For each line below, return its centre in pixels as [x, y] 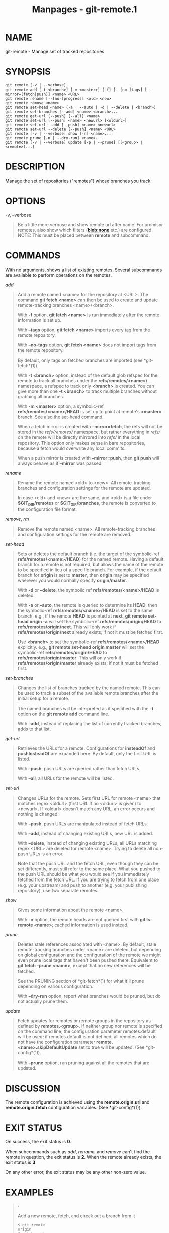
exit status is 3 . [21, 1162]
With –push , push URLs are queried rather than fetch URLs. [79, 769]
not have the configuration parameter [56, 1042]
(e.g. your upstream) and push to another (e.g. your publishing [82, 885]
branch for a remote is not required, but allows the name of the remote [90, 565]
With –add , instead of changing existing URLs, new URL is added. [85, 834]
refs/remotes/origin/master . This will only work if [69, 658]
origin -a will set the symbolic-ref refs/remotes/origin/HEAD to [96, 622]
